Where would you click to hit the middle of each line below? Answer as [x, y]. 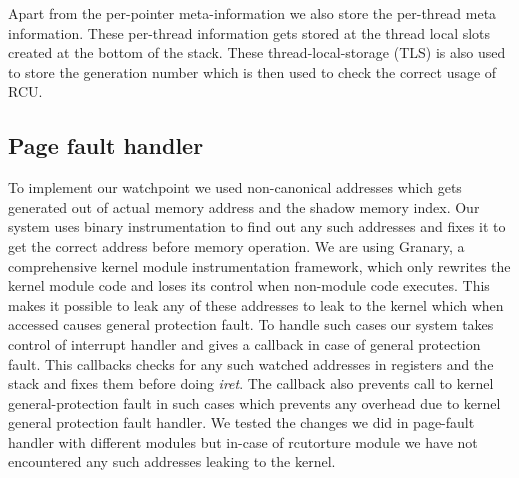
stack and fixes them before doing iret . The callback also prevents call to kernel [251, 383]
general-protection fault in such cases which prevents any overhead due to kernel [254, 402]
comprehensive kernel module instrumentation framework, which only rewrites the [259, 265]
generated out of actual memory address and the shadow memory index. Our [244, 206]
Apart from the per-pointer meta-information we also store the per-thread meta [252, 13]
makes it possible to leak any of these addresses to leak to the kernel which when [256, 304]
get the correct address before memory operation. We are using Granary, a [236, 245]
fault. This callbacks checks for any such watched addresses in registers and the [251, 363]
